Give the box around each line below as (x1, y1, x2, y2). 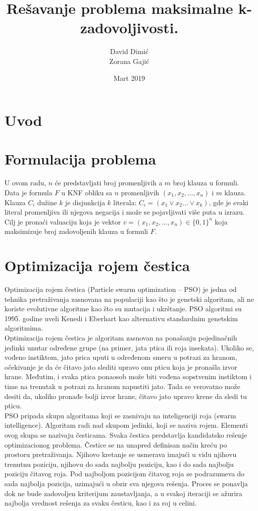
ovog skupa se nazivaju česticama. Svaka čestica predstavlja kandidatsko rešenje (4, 430, 247, 440)
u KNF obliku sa (61, 187, 112, 197)
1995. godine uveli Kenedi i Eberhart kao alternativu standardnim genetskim (4, 313, 238, 323)
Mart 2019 (113, 72, 145, 83)
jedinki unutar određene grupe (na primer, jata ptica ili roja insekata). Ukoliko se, (4, 342, 254, 352)
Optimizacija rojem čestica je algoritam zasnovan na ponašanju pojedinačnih (4, 333, 237, 343)
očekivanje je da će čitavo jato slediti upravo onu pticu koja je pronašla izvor (4, 361, 238, 372)
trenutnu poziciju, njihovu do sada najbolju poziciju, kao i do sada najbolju (4, 458, 234, 469)
